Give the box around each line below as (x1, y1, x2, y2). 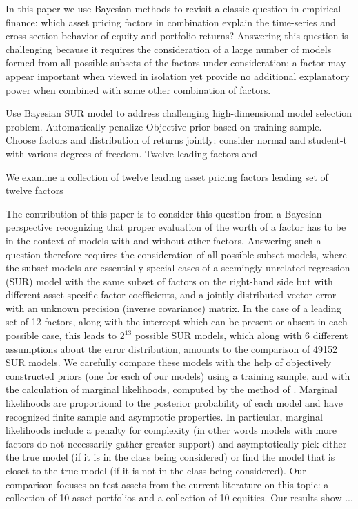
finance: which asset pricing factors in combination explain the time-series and (6, 15, 336, 29)
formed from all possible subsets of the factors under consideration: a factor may (6, 55, 346, 70)
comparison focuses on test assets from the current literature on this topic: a (6, 477, 329, 491)
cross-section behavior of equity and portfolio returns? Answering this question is (6, 28, 348, 43)
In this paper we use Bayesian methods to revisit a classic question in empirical (6, 1, 341, 15)
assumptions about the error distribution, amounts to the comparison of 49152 (6, 341, 337, 356)
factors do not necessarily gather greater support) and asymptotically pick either (6, 436, 347, 450)
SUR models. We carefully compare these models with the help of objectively (6, 355, 332, 369)
